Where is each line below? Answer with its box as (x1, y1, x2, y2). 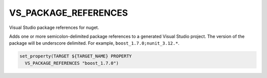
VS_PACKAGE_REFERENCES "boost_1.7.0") (25, 60, 119, 66)
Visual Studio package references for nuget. (9, 25, 99, 30)
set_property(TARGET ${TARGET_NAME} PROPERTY (19, 53, 132, 59)
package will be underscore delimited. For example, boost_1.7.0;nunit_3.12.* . (9, 40, 180, 46)
